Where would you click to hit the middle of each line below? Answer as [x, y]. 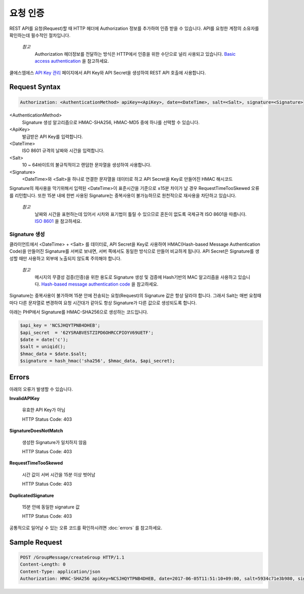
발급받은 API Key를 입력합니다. [52, 136]
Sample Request [36, 542]
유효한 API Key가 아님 [44, 410]
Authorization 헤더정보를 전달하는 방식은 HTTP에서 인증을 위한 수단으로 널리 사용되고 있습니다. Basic [135, 54]
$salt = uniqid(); [43, 347]
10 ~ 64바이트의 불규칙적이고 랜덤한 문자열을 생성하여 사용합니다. [87, 165]
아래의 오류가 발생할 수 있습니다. [41, 389]
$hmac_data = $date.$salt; [53, 354]
